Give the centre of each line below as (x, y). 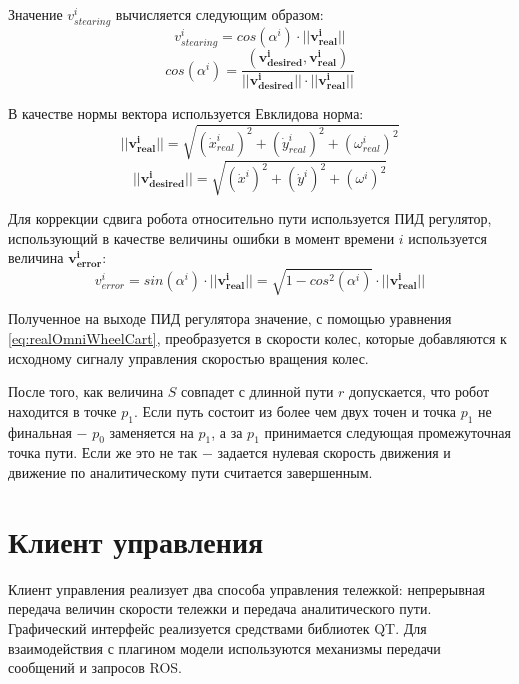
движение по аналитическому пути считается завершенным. (190, 472)
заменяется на (151, 431)
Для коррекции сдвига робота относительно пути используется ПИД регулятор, (250, 218)
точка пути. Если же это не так (103, 452)
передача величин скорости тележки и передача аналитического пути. (220, 608)
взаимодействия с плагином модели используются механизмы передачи (224, 647)
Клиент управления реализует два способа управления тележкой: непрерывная (246, 588)
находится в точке (62, 410)
